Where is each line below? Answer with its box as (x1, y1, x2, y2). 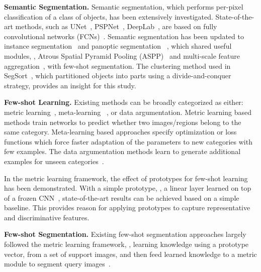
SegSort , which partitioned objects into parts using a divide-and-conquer (4, 70, 231, 81)
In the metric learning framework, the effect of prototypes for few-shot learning (4, 173, 248, 183)
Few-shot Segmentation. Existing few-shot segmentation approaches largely (4, 229, 246, 239)
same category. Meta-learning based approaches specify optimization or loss (4, 126, 237, 137)
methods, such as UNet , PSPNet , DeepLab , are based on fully (15, 21, 217, 32)
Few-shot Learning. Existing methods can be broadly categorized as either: (4, 97, 243, 107)
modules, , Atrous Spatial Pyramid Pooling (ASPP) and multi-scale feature (4, 50, 240, 61)
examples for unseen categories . (4, 156, 104, 166)
